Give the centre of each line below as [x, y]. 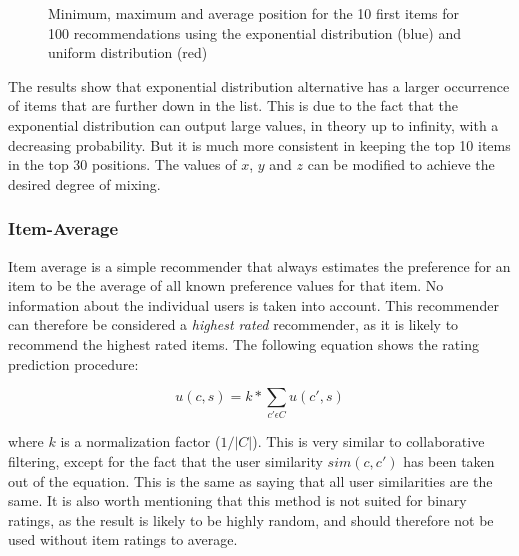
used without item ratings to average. [123, 539]
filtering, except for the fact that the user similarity [165, 461]
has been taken [449, 461]
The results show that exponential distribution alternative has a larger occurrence [259, 85]
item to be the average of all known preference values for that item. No [226, 285]
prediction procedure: [73, 363]
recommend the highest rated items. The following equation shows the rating [243, 343]
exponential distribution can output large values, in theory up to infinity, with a [253, 124]
